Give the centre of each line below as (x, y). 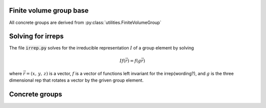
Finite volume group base (49, 11)
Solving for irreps (36, 36)
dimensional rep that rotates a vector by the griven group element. (76, 80)
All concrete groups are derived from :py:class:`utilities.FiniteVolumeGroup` (85, 22)
